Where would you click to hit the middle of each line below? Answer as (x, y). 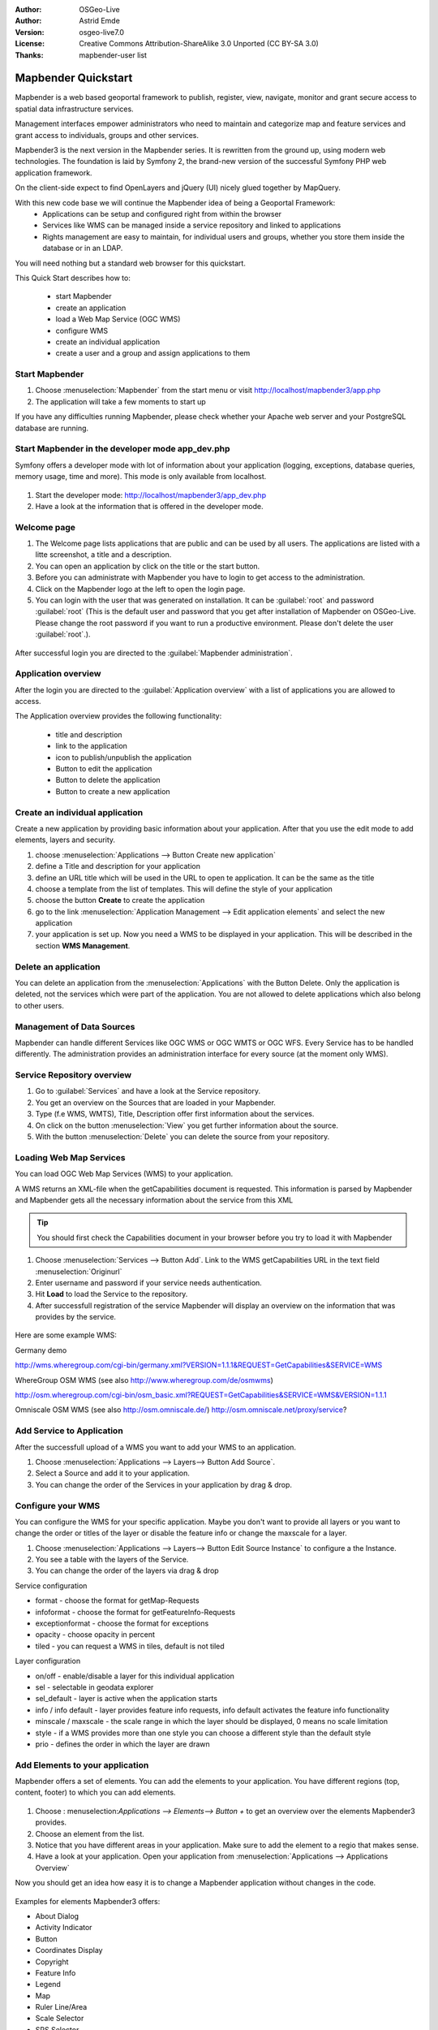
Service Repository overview (73, 1075)
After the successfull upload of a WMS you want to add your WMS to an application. (155, 1447)
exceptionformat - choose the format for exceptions (122, 1623)
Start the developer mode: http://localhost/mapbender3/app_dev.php (151, 495)
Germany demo (41, 1350)
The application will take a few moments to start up (120, 401)
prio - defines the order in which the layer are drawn (122, 1744)
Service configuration (51, 1585)
